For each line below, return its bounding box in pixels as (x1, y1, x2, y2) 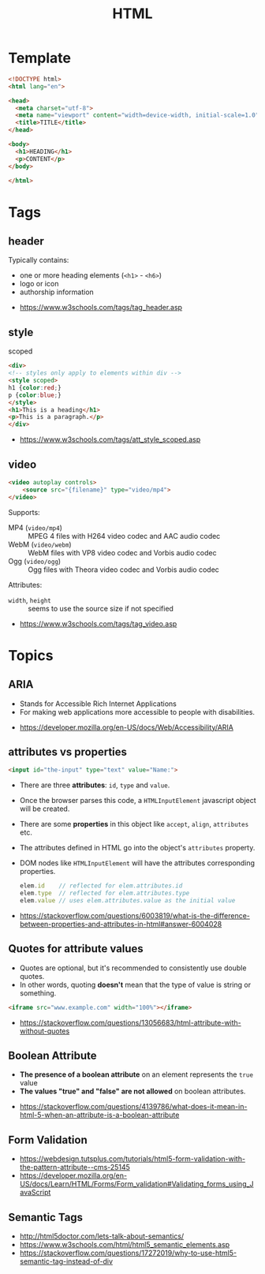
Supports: (8, 507, 41, 517)
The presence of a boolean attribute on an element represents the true (19, 1070, 254, 1079)
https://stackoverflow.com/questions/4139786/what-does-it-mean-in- (19, 1102, 248, 1111)
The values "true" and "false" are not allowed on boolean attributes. (19, 1086, 246, 1097)
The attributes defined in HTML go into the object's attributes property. (19, 843, 256, 853)
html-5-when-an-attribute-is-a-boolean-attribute (19, 1110, 180, 1120)
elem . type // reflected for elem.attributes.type (19, 889, 190, 898)
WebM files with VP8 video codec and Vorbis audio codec (28, 547, 217, 557)
